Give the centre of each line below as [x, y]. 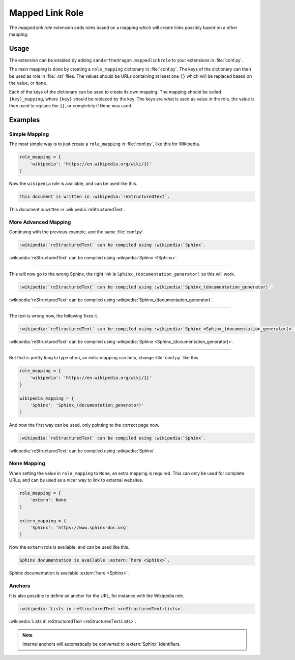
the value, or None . [28, 83]
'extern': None [48, 500]
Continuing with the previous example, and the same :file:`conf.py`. [77, 232]
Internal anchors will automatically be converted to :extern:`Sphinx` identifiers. [102, 644]
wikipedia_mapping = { [47, 398]
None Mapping [27, 464]
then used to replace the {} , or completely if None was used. [71, 106]
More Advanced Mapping [40, 222]
